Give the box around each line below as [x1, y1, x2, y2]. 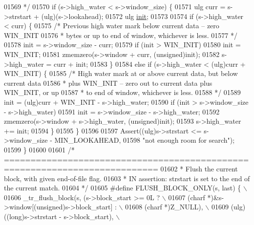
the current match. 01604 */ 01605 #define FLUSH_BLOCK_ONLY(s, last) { [4, 183, 241, 193]
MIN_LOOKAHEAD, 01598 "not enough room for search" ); [54, 135, 235, 145]
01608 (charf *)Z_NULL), [125, 202, 203, 212]
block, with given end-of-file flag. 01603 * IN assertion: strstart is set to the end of [4, 173, 250, 183]
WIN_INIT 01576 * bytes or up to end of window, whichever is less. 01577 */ [4, 30, 237, 40]
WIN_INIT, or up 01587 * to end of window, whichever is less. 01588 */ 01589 [4, 87, 241, 97]
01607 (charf [168, 192, 205, 202]
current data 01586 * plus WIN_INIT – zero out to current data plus [4, 77, 212, 88]
